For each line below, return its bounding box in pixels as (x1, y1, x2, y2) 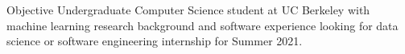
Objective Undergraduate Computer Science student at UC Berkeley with (6, 2, 370, 17)
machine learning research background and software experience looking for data (6, 17, 399, 33)
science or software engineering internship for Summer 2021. (6, 33, 303, 49)
